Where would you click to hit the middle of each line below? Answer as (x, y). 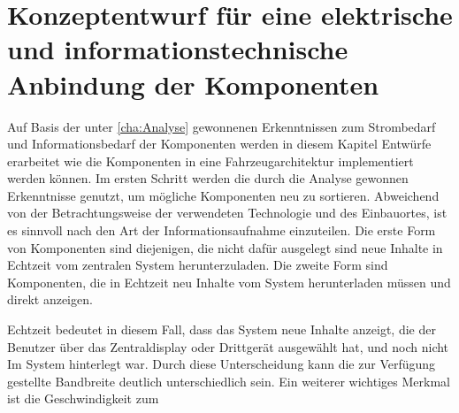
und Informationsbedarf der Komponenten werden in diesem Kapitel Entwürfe (219, 144)
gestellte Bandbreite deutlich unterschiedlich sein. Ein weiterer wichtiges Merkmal (229, 381)
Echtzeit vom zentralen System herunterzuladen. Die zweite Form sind (198, 265)
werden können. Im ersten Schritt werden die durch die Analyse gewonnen (208, 178)
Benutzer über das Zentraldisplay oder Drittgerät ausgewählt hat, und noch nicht (228, 346)
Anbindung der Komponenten (193, 84)
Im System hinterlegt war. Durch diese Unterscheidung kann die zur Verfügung (222, 364)
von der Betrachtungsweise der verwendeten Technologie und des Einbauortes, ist (227, 213)
